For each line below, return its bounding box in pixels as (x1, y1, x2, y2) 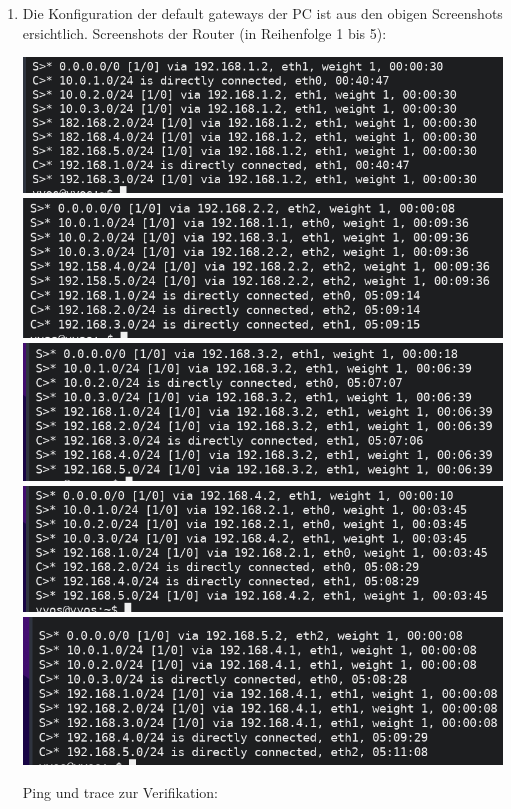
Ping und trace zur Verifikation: (22, 782, 218, 803)
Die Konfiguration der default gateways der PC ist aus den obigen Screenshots (22, 3, 503, 23)
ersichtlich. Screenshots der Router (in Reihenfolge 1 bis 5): (22, 22, 387, 43)
